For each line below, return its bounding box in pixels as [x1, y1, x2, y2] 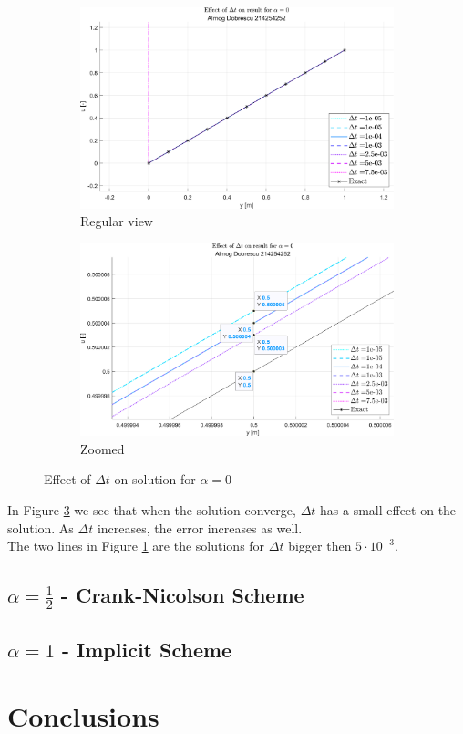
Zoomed [80, 439, 125, 458]
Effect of [44, 470, 91, 489]
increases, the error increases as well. [97, 518, 303, 537]
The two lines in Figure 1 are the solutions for [7, 536, 265, 555]
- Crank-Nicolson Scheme [60, 581, 304, 609]
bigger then [288, 536, 352, 555]
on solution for [114, 470, 196, 489]
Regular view [80, 212, 153, 231]
